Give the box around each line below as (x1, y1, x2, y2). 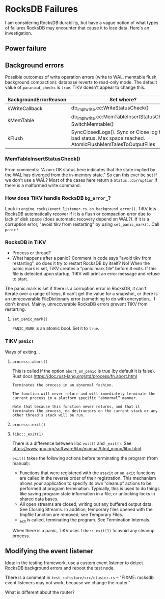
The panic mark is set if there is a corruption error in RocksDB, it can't (5, 286, 146, 292)
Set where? (110, 96, 137, 103)
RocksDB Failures (5, 3, 78, 15)
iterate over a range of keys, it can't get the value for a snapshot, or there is (5, 291, 158, 297)
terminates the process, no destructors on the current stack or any (12, 408, 158, 413)
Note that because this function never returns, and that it (12, 404, 140, 409)
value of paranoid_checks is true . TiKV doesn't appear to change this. (5, 84, 146, 90)
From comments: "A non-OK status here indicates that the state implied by (5, 166, 156, 172)
